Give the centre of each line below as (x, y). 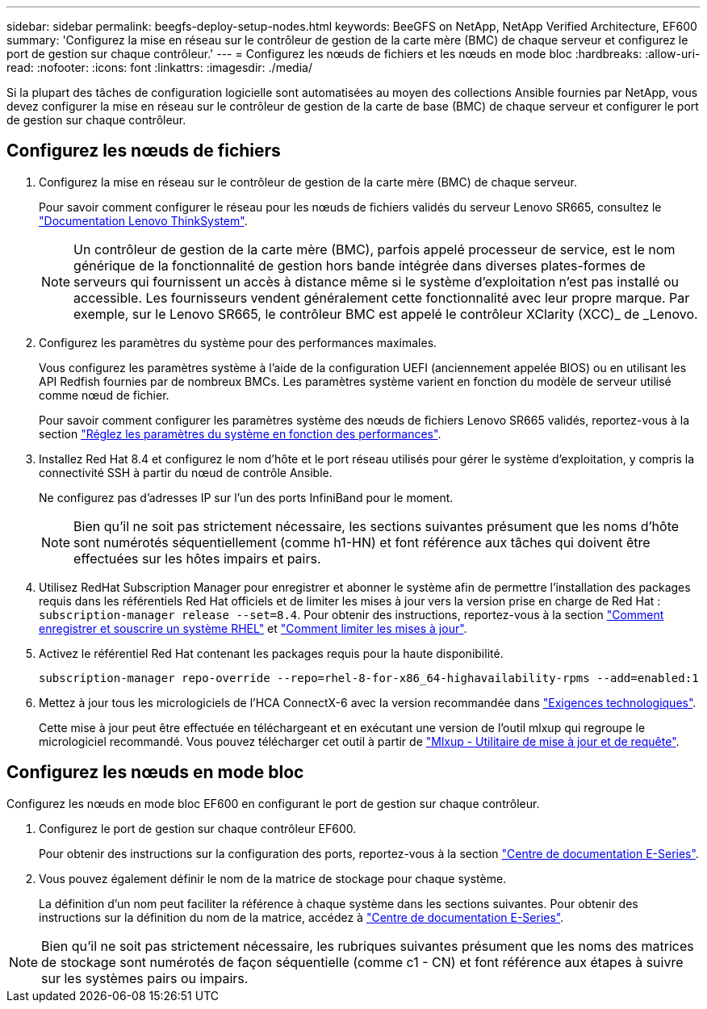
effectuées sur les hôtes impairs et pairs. (197, 558)
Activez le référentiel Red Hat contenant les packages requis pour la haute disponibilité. (271, 653)
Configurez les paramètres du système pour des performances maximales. (238, 342)
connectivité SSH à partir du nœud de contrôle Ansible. (186, 472)
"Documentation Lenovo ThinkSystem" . (143, 220)
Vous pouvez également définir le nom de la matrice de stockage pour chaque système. (273, 878)
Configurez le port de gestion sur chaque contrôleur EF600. (198, 828)
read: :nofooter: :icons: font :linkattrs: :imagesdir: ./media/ (159, 67)
